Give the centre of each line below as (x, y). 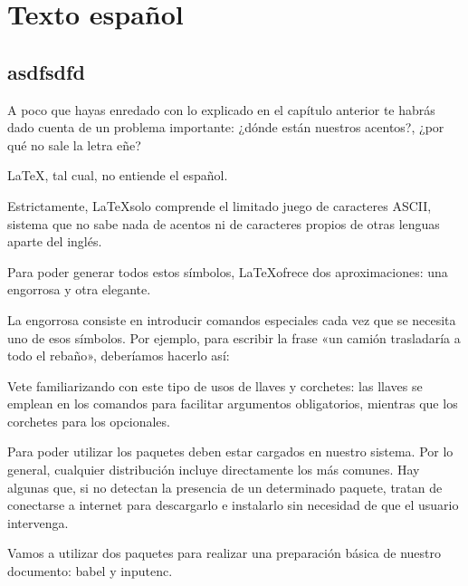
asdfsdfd (46, 71)
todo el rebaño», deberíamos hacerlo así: (119, 355)
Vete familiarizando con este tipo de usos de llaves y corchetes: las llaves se (215, 385)
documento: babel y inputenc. (90, 571)
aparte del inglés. (55, 241)
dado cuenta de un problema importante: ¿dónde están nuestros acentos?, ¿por (226, 127)
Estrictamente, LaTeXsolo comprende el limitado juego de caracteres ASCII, (220, 205)
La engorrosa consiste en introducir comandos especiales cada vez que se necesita (232, 319)
